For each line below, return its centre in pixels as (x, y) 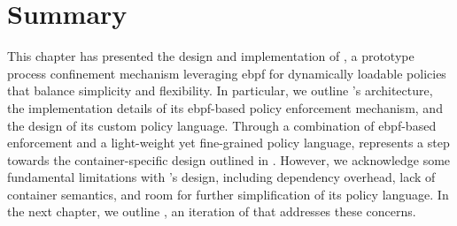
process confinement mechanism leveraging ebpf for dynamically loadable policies (227, 73)
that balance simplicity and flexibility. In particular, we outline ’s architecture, (220, 90)
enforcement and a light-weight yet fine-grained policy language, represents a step (228, 143)
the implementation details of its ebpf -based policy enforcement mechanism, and (225, 107)
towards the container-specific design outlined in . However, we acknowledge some (229, 159)
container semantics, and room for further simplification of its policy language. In (228, 194)
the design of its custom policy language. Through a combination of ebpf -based (222, 125)
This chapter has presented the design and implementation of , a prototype (211, 56)
